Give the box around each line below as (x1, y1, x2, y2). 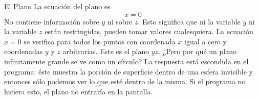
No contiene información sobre (4, 16, 99, 27)
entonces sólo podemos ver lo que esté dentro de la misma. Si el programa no (4, 76, 246, 87)
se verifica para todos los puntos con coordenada (24, 36, 176, 46)
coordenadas (4, 46, 43, 57)
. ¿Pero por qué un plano (158, 46, 236, 57)
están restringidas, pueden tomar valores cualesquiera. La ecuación (45, 26, 253, 37)
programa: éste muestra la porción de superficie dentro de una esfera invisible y (4, 66, 253, 77)
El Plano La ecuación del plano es (4, 1, 111, 11)
